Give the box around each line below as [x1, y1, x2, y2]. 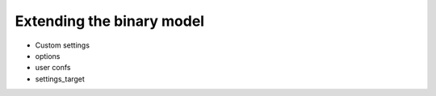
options [35, 51, 61, 61]
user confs [35, 63, 71, 73]
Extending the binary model [15, 12, 205, 30]
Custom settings [35, 40, 90, 50]
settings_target [35, 73, 85, 84]
